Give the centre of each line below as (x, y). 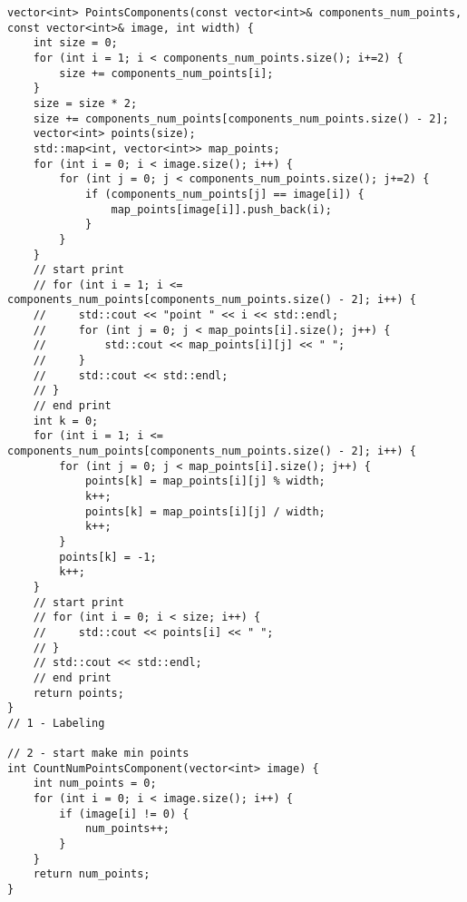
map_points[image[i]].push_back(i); (221, 209)
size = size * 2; (85, 103)
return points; (78, 693)
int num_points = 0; (95, 784)
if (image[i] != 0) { (124, 814)
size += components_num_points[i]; (166, 73)
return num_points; (92, 874)
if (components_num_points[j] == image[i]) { (224, 194)
